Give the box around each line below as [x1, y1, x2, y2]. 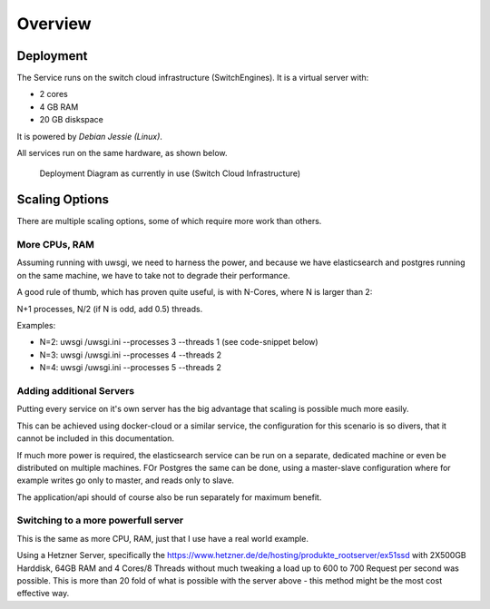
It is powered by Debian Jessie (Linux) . [16, 131, 163, 142]
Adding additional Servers [16, 384, 135, 397]
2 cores [39, 89, 68, 100]
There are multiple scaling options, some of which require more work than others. [16, 216, 322, 227]
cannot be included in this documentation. [16, 433, 174, 444]
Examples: [16, 320, 56, 331]
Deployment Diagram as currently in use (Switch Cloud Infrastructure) [39, 168, 301, 179]
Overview [16, 14, 92, 34]
